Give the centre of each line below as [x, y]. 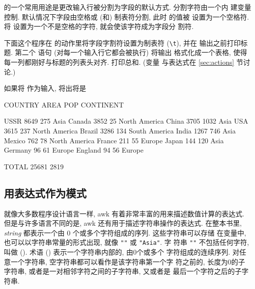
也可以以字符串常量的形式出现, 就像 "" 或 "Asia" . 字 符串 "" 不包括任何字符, [127, 242]
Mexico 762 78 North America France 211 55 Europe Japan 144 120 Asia [114, 140]
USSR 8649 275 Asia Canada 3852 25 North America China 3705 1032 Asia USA [126, 121]
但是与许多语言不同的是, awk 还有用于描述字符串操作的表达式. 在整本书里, [123, 223]
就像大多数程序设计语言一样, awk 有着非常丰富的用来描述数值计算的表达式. [124, 213]
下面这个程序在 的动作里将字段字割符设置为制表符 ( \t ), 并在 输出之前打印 [122, 42]
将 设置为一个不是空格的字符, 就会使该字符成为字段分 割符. [99, 26]
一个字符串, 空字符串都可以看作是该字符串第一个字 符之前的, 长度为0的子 [128, 261]
